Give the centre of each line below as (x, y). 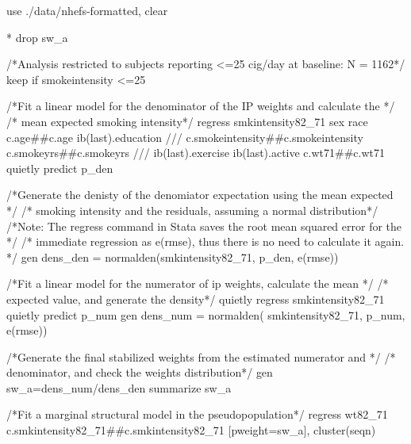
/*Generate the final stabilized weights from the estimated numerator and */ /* (201, 356)
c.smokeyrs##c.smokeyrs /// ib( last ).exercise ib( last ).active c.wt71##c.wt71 (196, 153)
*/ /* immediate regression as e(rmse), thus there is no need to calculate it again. (205, 241)
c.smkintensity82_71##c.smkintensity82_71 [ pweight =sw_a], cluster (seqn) (191, 430)
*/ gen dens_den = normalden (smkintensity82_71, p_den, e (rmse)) (173, 256)
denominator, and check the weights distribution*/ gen (140, 372)
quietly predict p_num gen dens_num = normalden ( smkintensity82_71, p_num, (206, 314)
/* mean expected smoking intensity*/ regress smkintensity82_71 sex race (187, 121)
